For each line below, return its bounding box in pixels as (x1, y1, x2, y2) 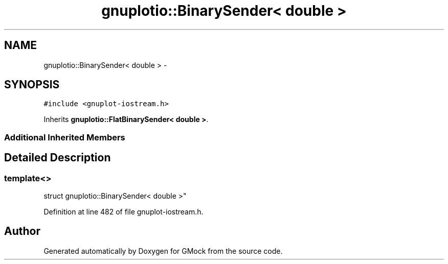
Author (4, 225, 40, 238)
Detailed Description (4, 151, 111, 164)
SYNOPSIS (4, 78, 60, 91)
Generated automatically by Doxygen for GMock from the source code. (43, 246, 283, 255)
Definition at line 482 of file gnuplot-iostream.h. (43, 207, 204, 217)
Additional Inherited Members (4, 132, 125, 142)
